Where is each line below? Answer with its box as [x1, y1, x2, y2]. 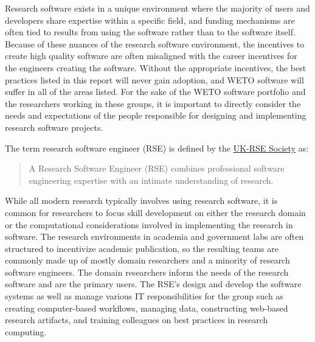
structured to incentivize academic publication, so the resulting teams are [5, 242, 279, 254]
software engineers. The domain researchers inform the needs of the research [5, 265, 289, 278]
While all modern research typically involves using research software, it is [5, 194, 278, 207]
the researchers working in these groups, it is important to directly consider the [5, 97, 301, 110]
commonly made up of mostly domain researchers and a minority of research [5, 254, 290, 267]
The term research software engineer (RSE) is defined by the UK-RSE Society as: [5, 141, 309, 154]
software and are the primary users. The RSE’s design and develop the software [5, 277, 302, 290]
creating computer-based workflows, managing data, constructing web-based [5, 301, 288, 314]
